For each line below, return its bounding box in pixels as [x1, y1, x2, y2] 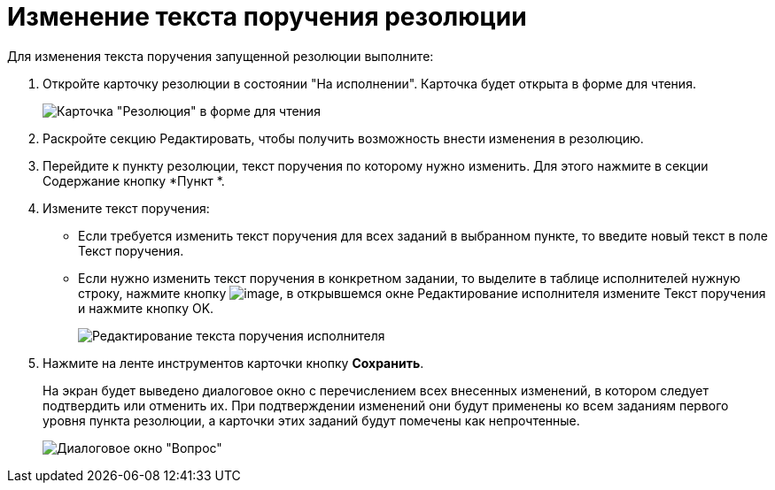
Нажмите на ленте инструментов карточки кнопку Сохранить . [43, 355, 424, 371]
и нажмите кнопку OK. [78, 300, 214, 316]
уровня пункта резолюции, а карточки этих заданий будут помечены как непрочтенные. [43, 412, 580, 428]
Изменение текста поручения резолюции [7, 2, 527, 32]
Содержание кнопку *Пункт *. [43, 172, 225, 188]
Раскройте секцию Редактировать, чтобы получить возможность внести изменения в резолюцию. [43, 130, 644, 146]
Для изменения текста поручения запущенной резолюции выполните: [7, 48, 434, 64]
